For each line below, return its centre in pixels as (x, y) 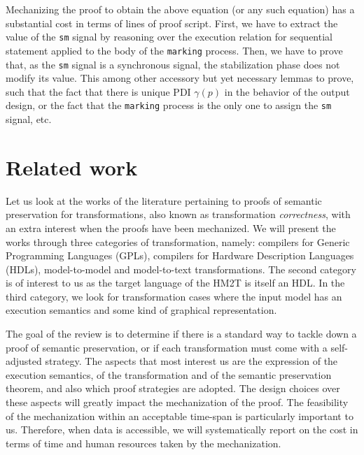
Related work (72, 167)
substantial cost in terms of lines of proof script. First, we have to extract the (172, 23)
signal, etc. (29, 119)
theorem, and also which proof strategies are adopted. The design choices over (173, 388)
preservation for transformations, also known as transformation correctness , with (178, 214)
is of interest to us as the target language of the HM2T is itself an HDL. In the (175, 283)
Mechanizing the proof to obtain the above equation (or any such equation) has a (180, 9)
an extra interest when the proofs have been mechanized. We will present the (171, 228)
